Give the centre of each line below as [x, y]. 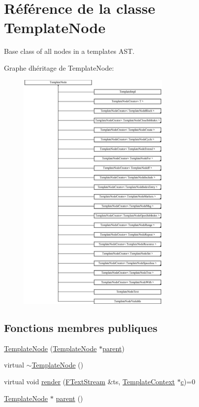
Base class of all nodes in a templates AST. [69, 51]
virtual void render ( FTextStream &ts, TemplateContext [89, 382]
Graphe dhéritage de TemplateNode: [59, 67]
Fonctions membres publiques [81, 328]
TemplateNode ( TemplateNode [50, 348]
